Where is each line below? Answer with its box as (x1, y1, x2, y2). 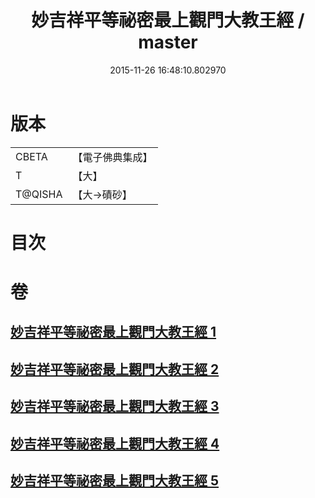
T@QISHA (15, 187, 63, 201)
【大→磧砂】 (72, 187, 133, 201)
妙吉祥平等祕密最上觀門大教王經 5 (10, 472, 220, 490)
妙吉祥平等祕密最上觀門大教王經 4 (10, 435, 220, 452)
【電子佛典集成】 (72, 150, 153, 164)
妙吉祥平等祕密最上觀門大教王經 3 (10, 398, 220, 415)
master (138, 31, 198, 54)
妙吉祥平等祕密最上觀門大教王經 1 (10, 324, 217, 341)
